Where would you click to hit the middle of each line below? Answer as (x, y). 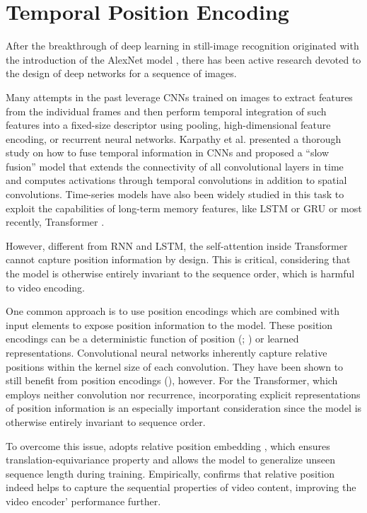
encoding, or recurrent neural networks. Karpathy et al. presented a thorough (174, 138)
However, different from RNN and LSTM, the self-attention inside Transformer (177, 245)
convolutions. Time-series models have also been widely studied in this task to (175, 194)
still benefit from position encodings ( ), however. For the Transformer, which (172, 380)
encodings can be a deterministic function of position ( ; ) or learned (152, 339)
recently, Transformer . (55, 222)
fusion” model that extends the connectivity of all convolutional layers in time (175, 166)
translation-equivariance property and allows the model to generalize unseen (170, 460)
